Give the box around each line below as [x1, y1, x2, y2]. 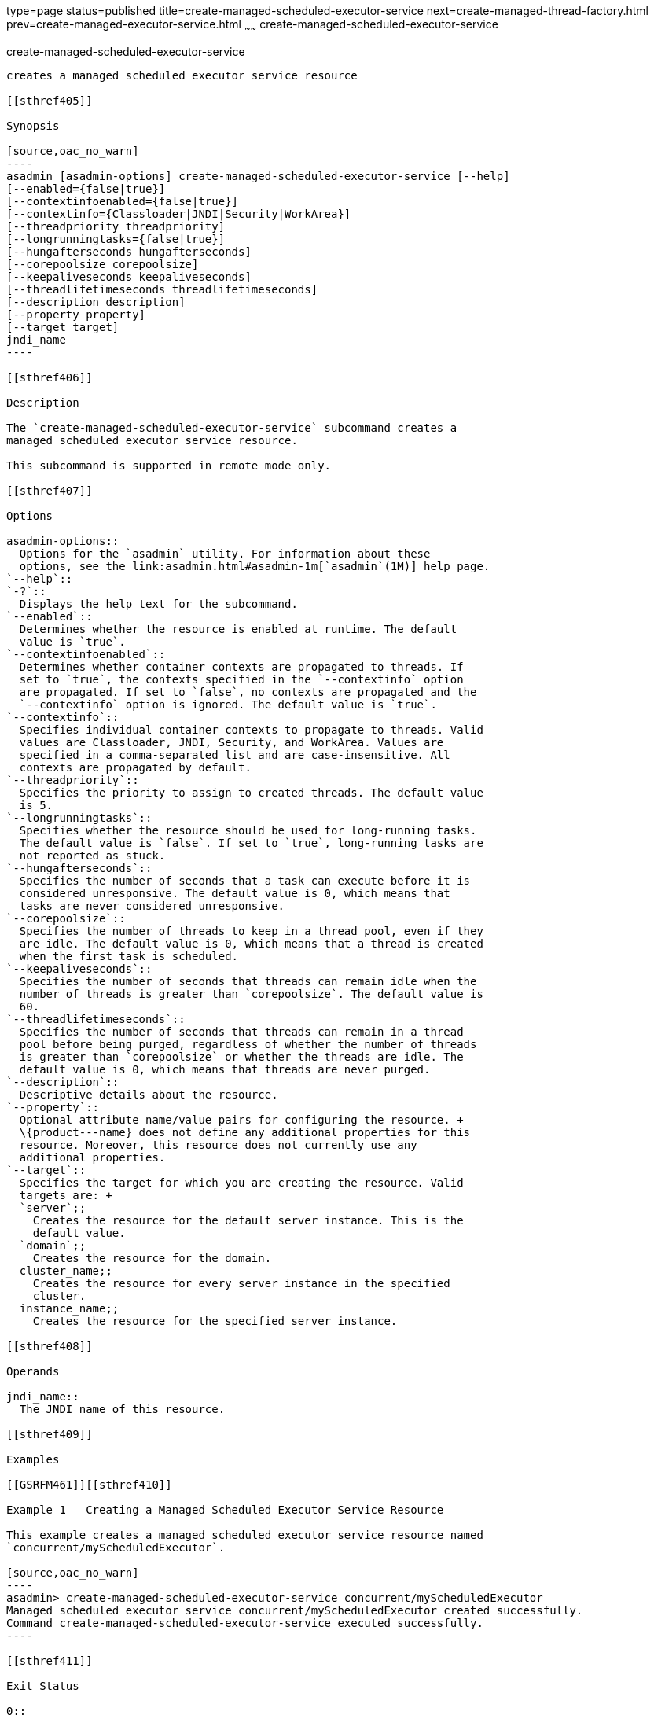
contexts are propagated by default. [19, 760, 252, 774]
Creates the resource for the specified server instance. [32, 1314, 398, 1327]
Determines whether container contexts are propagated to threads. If [19, 660, 464, 673]
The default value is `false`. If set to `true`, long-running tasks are [19, 836, 483, 849]
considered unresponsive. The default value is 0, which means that [19, 886, 450, 900]
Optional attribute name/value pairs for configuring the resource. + [19, 1113, 464, 1126]
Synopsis [6, 119, 60, 132]
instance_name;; [19, 1301, 119, 1315]
